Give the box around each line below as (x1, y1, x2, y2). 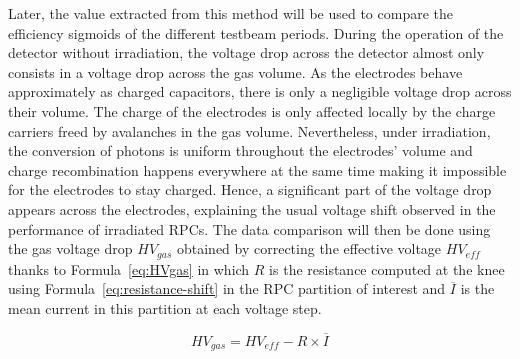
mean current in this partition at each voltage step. (8, 297, 322, 318)
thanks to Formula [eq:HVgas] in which (8, 258, 250, 279)
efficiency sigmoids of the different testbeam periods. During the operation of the (8, 22, 504, 43)
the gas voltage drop (8, 238, 133, 259)
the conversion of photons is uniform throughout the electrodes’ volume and (8, 140, 473, 161)
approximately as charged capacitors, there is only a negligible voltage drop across (8, 81, 512, 102)
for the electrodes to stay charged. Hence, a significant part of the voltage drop (8, 179, 492, 200)
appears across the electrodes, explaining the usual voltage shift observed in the (8, 198, 496, 219)
